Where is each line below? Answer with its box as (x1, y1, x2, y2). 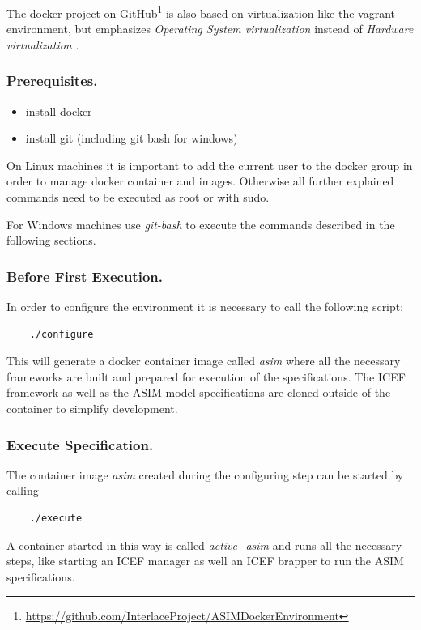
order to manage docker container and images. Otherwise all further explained (6, 172, 394, 189)
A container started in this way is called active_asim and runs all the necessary (6, 536, 402, 553)
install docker (25, 102, 92, 119)
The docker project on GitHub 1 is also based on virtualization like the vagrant (6, 2, 396, 21)
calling (6, 482, 39, 499)
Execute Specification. (6, 434, 154, 454)
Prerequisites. (6, 70, 98, 91)
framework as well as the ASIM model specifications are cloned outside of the (6, 384, 391, 401)
